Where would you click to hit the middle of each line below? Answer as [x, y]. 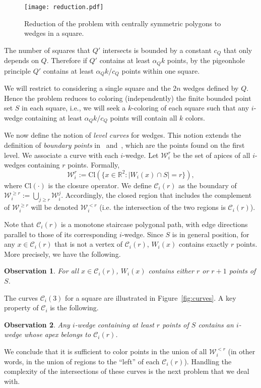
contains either [171, 271]
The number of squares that [47, 50]
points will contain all [144, 117]
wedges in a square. [54, 33]
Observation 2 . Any [37, 324]
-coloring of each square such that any [190, 108]
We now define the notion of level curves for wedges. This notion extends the [123, 135]
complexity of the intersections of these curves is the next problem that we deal [127, 371]
